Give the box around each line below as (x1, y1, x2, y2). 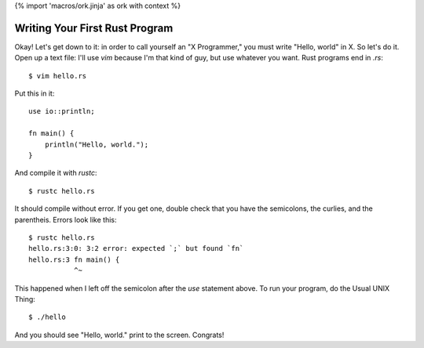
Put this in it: (14, 89, 55, 98)
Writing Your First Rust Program (14, 21, 174, 34)
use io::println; (28, 107, 95, 116)
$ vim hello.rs (28, 71, 87, 80)
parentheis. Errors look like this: (14, 215, 117, 224)
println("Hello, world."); (44, 140, 149, 149)
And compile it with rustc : (14, 169, 97, 178)
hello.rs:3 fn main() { (28, 255, 120, 264)
